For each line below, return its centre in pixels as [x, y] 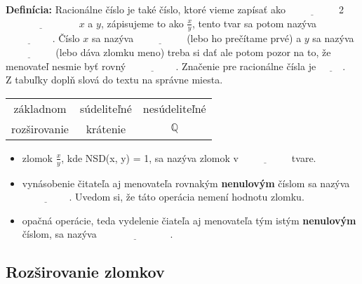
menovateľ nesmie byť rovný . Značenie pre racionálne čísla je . [176, 66]
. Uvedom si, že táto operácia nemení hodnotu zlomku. [187, 197]
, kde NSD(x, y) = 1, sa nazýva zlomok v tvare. [189, 157]
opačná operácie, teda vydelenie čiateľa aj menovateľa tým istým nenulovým [189, 220]
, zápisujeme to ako [142, 23]
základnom [40, 108]
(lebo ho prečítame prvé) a [244, 38]
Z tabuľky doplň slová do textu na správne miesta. [114, 80]
